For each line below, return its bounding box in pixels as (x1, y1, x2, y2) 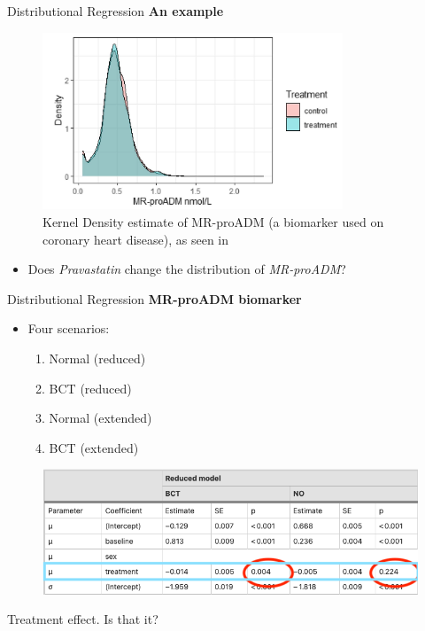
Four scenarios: (27, 319, 110, 338)
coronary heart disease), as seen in (42, 230, 229, 248)
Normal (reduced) (49, 348, 146, 367)
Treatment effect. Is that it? (7, 610, 158, 628)
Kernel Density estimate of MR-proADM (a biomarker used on (42, 213, 384, 230)
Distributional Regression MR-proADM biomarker (7, 289, 302, 308)
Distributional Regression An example (7, 2, 224, 19)
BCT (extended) (49, 438, 139, 456)
